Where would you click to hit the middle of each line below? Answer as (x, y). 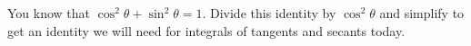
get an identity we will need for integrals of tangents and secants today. (206, 30)
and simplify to (422, 13)
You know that (49, 13)
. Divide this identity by (269, 13)
